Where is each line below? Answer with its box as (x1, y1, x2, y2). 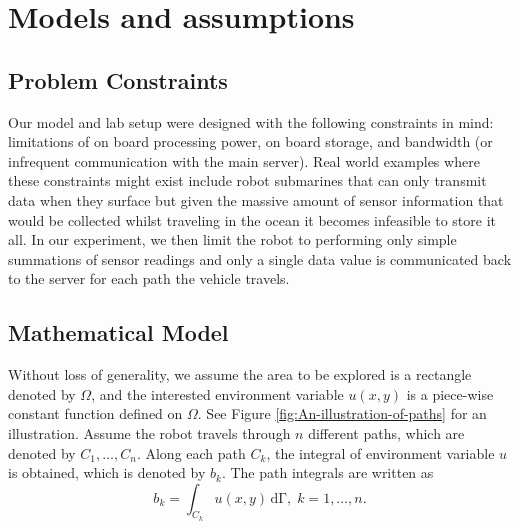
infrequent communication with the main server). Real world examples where (8, 150, 480, 171)
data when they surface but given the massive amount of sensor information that (8, 189, 504, 210)
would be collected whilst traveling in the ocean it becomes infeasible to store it (8, 209, 497, 230)
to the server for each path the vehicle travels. (8, 268, 290, 289)
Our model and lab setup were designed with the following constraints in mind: (8, 111, 494, 132)
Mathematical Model (8, 317, 229, 348)
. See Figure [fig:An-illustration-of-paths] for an (197, 403, 487, 424)
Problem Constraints (8, 64, 228, 95)
